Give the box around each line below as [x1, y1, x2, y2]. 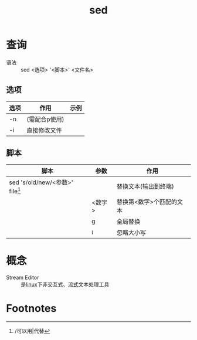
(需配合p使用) [26, 115, 64, 123]
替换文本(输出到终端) [116, 182, 175, 191]
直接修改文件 [26, 126, 63, 134]
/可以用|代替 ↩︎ [14, 327, 50, 334]
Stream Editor [6, 274, 39, 281]
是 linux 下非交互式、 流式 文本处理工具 [21, 281, 110, 288]
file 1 [9, 186, 21, 195]
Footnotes [6, 302, 57, 315]
